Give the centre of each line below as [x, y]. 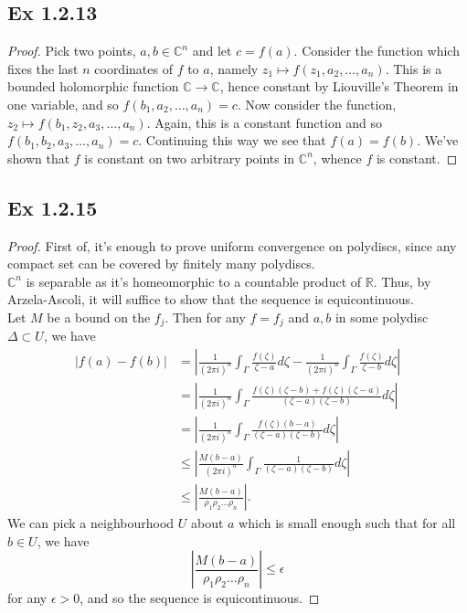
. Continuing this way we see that [232, 140]
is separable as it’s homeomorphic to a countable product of [194, 281]
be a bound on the [99, 317]
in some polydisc [382, 317]
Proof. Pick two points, [72, 51]
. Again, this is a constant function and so [265, 122]
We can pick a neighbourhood [91, 523]
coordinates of [133, 68]
